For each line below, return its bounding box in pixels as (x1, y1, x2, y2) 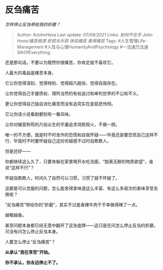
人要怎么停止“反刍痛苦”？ (5, 239, 56, 245)
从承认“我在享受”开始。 (5, 249, 52, 255)
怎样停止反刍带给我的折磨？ (5, 21, 61, 27)
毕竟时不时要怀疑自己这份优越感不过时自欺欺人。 (13, 138, 112, 144)
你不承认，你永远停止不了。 (5, 259, 61, 265)
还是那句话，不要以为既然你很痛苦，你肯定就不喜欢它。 (5, 59, 115, 65)
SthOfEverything (16, 49, 50, 55)
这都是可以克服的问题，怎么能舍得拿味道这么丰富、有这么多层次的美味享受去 (5, 185, 158, 191)
